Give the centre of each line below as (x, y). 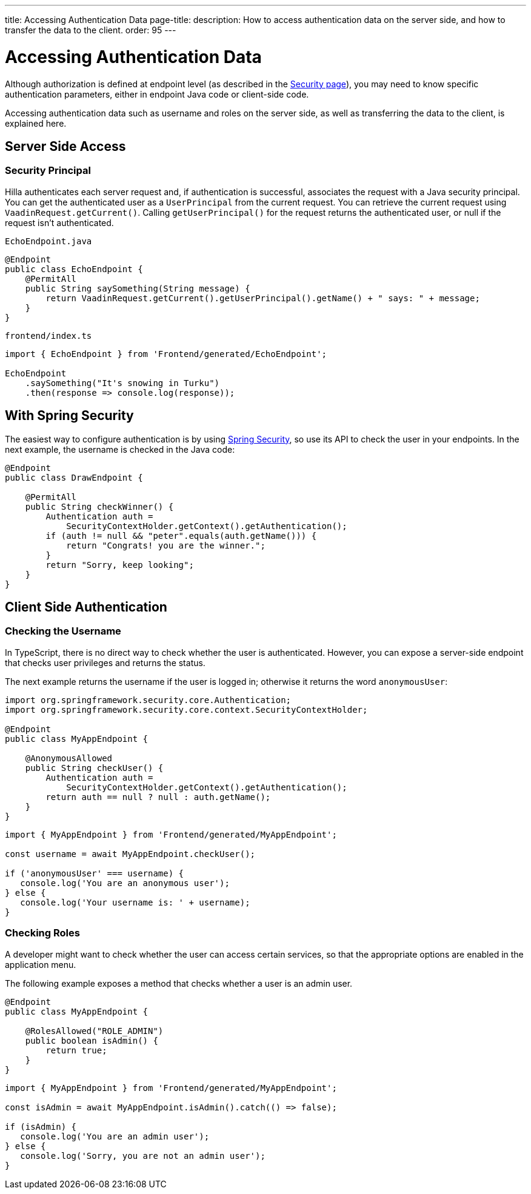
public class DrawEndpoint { (74, 477)
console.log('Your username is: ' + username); (135, 902)
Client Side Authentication (86, 607)
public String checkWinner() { (99, 506)
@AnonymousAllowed (69, 758)
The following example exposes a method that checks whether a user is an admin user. (179, 983)
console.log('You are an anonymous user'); (125, 883)
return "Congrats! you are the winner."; (166, 545)
